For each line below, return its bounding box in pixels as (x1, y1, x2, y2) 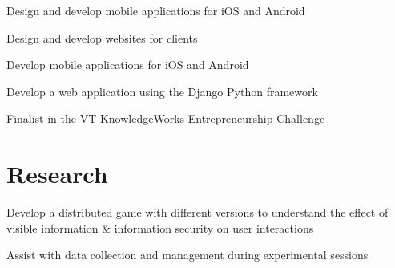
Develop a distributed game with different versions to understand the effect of (6, 204, 389, 221)
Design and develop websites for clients (6, 29, 198, 46)
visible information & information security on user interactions (6, 219, 314, 236)
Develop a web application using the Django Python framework (6, 83, 318, 99)
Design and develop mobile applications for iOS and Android (6, 2, 305, 18)
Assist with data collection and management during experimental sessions (6, 246, 369, 263)
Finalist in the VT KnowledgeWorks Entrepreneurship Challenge (6, 110, 325, 127)
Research (6, 157, 108, 190)
